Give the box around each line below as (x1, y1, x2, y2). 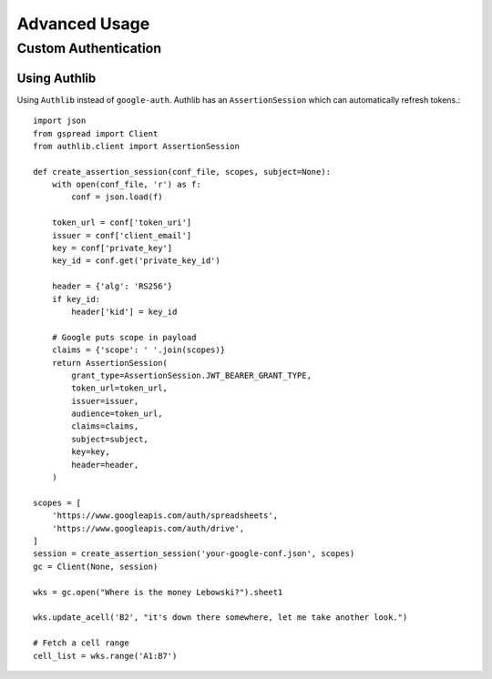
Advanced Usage (16, 14, 150, 34)
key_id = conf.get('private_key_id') (51, 256, 220, 266)
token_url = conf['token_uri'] (51, 218, 192, 228)
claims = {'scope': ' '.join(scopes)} (51, 345, 226, 355)
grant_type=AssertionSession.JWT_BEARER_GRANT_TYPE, (71, 370, 312, 380)
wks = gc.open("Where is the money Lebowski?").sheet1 (33, 587, 283, 597)
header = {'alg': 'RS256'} (51, 281, 173, 291)
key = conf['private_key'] (51, 243, 173, 254)
